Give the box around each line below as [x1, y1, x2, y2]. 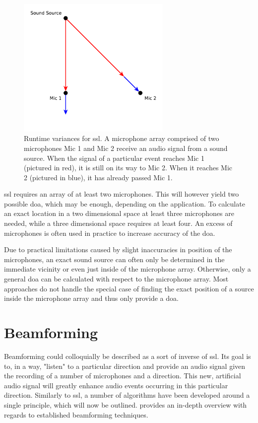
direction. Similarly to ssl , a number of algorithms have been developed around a [4, 390, 250, 400]
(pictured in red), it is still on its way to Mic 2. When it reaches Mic [24, 162, 233, 173]
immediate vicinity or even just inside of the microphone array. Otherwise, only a [4, 264, 251, 274]
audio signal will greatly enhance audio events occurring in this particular [4, 380, 228, 390]
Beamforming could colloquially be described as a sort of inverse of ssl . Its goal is [4, 351, 251, 361]
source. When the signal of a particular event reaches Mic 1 [24, 152, 204, 163]
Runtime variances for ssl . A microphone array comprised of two [24, 133, 219, 143]
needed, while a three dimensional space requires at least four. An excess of [4, 218, 233, 228]
